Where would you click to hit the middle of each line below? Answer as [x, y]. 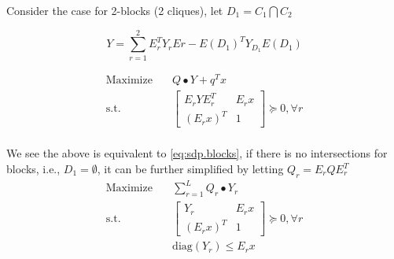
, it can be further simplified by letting [190, 169]
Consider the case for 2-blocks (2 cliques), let [115, 10]
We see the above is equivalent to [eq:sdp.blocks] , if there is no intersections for [197, 153]
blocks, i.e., [33, 169]
